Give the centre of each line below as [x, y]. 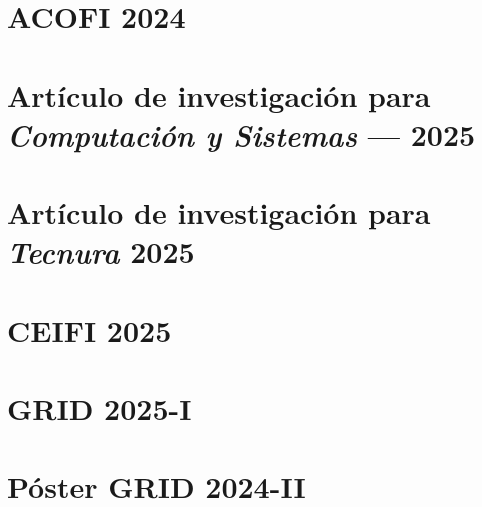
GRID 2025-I [99, 408]
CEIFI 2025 [89, 329]
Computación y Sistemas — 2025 [241, 134]
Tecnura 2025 [101, 252]
